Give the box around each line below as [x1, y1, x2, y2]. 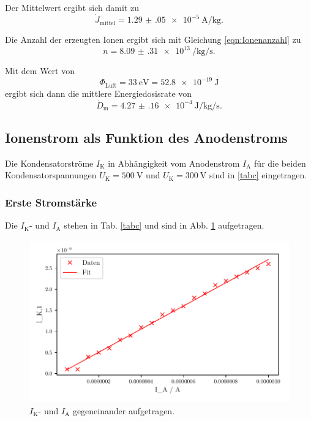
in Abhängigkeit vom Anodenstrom [108, 156, 240, 169]
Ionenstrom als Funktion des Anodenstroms [5, 127, 288, 146]
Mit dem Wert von [5, 64, 75, 77]
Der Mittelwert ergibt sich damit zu [5, 1, 139, 13]
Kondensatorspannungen [5, 169, 97, 181]
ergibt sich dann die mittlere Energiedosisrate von [5, 86, 192, 99]
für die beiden [254, 156, 306, 169]
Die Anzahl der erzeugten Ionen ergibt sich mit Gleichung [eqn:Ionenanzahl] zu [5, 33, 301, 46]
